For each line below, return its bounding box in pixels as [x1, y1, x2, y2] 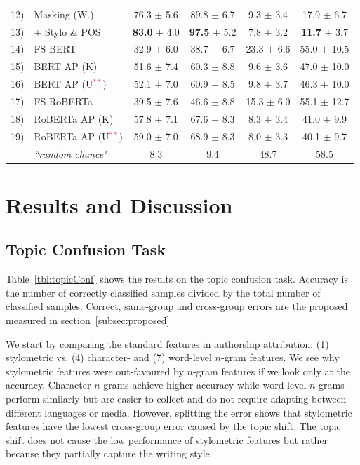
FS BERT [34, 41, 76, 56]
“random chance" [34, 146, 107, 161]
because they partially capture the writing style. [6, 446, 213, 461]
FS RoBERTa [34, 93, 93, 108]
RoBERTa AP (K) [34, 111, 114, 126]
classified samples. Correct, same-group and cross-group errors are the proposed [6, 299, 348, 314]
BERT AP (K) [34, 59, 98, 74]
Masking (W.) [34, 6, 94, 21]
